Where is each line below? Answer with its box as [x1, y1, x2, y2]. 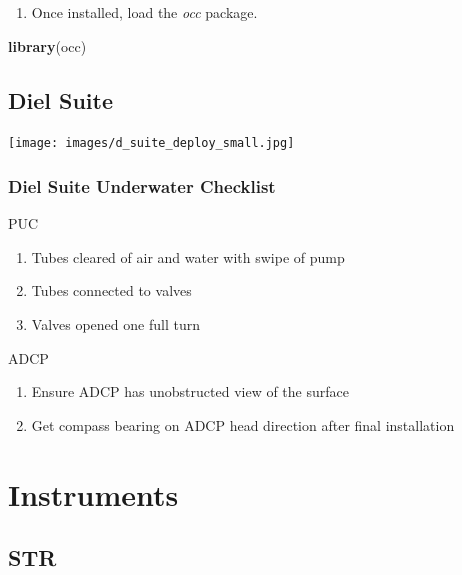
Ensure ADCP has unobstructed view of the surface [31, 381, 349, 402]
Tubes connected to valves [31, 280, 192, 301]
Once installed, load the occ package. [31, 2, 258, 22]
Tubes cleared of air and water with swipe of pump [31, 246, 345, 267]
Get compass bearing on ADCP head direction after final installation [31, 414, 455, 435]
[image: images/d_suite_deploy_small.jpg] [8, 136, 295, 151]
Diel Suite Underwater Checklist [8, 173, 276, 198]
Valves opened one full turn [31, 314, 200, 335]
